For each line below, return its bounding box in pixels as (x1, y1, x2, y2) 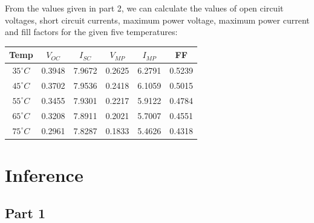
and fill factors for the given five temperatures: (5, 25, 178, 38)
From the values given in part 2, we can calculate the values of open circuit (5, 2, 284, 14)
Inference (5, 162, 83, 187)
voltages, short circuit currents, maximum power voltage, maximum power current (5, 13, 310, 26)
